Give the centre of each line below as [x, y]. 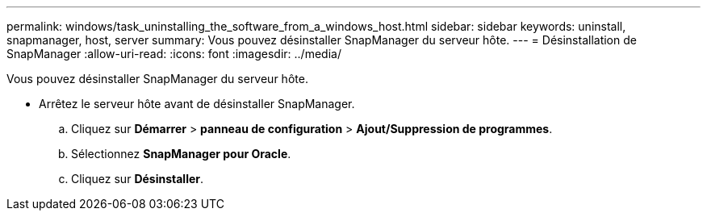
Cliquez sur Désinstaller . [138, 179]
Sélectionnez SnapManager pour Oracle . [181, 154]
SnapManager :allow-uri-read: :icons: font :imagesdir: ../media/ [174, 54]
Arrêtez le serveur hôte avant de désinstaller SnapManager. [197, 104]
